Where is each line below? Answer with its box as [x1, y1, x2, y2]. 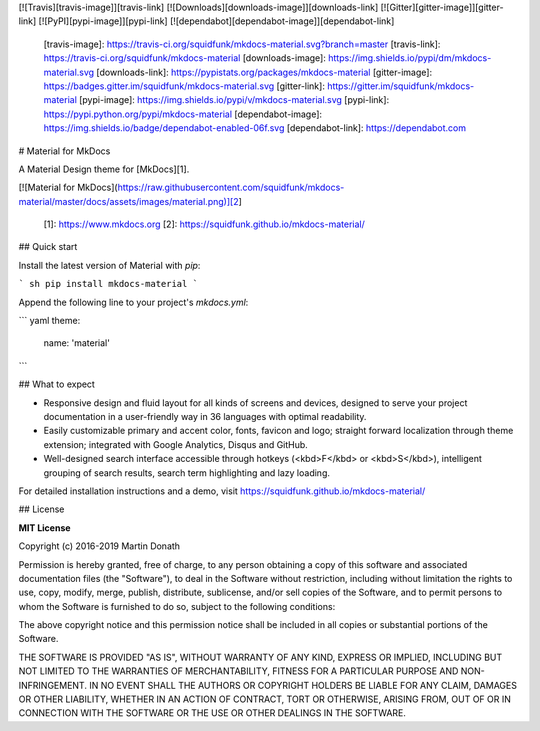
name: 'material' [43, 337, 110, 349]
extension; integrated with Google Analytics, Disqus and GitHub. [43, 438, 309, 450]
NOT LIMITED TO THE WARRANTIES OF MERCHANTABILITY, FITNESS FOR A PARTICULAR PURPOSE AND [18, 665, 459, 677]
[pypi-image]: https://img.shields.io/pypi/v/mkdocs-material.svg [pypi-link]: [78, 94, 390, 106]
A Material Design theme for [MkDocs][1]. [18, 163, 190, 175]
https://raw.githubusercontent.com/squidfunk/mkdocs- [117, 181, 345, 194]
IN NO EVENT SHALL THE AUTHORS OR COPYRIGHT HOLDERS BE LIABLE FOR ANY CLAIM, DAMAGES [88, 679, 517, 691]
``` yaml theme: [18, 315, 81, 327]
